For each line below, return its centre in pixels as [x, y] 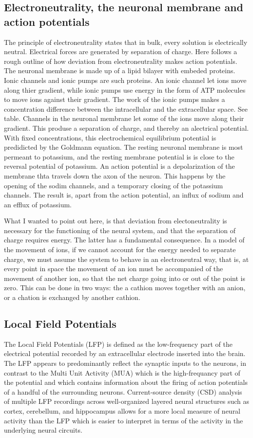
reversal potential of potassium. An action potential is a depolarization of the [119, 166]
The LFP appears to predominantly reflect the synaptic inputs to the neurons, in [125, 363]
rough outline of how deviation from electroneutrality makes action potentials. [121, 61]
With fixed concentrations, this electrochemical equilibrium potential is [110, 137]
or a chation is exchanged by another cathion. [72, 297]
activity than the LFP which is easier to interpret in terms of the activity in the [124, 420]
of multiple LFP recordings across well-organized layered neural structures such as [127, 401]
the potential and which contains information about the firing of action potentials [126, 382]
